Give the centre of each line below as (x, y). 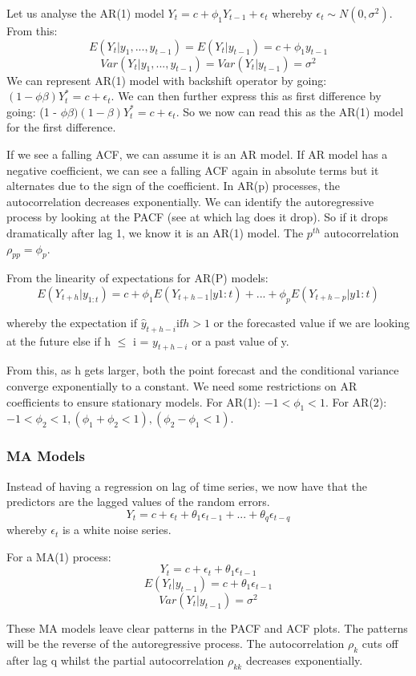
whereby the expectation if (72, 322)
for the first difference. (61, 127)
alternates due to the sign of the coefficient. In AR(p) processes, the (173, 186)
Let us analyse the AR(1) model (85, 13)
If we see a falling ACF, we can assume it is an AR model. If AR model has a (197, 154)
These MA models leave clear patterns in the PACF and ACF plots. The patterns (207, 627)
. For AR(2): (356, 401)
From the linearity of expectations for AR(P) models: (137, 278)
